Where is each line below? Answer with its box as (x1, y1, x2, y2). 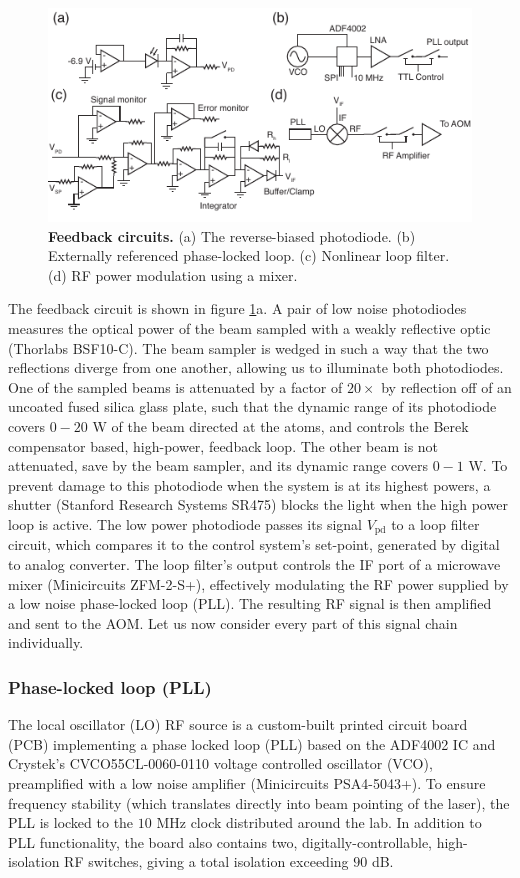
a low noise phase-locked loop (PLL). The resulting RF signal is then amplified (8, 593, 492, 614)
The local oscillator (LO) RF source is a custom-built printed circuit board (8, 714, 468, 735)
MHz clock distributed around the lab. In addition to (156, 812, 482, 833)
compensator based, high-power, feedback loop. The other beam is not (8, 435, 439, 456)
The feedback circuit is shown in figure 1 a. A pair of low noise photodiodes (8, 298, 467, 319)
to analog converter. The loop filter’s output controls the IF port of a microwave (8, 554, 501, 575)
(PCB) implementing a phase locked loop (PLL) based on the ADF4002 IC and (8, 733, 496, 754)
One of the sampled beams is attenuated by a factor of (8, 376, 343, 397)
